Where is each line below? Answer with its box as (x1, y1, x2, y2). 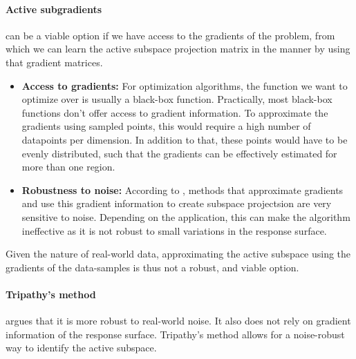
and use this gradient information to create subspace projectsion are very (21, 196, 332, 211)
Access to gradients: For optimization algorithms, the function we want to (21, 78, 348, 93)
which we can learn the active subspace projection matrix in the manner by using (6, 41, 350, 56)
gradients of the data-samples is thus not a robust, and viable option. (6, 260, 299, 274)
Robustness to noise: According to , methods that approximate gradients (21, 182, 344, 197)
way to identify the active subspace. (6, 340, 157, 355)
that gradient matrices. (6, 55, 103, 69)
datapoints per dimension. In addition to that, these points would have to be (21, 132, 348, 146)
